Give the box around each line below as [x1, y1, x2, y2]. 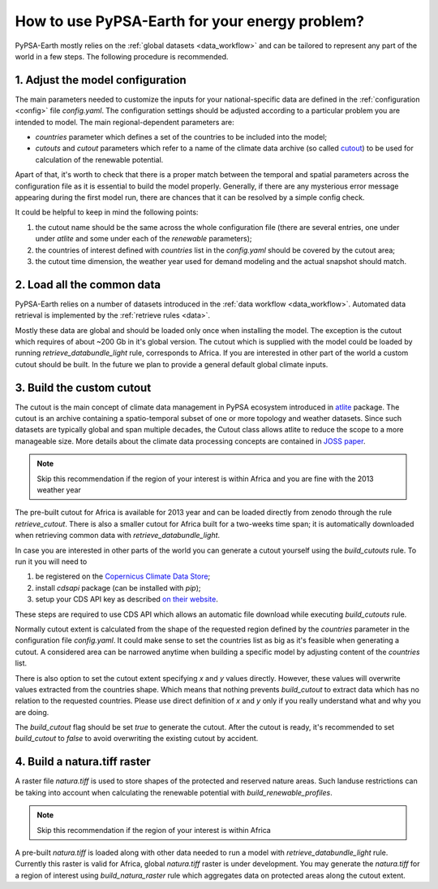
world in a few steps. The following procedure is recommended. [15, 51, 229, 61]
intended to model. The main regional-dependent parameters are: [15, 117, 234, 127]
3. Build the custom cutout [15, 380, 152, 394]
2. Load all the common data [15, 277, 161, 292]
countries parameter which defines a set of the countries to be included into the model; [35, 132, 328, 142]
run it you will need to [15, 557, 88, 566]
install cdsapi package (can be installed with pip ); [35, 583, 201, 592]
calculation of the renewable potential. [35, 154, 164, 164]
